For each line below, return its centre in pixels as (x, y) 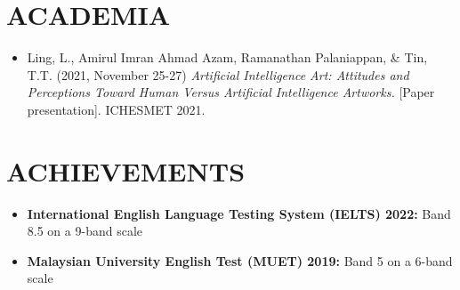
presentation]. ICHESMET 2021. (116, 109)
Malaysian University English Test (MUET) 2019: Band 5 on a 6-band (240, 260)
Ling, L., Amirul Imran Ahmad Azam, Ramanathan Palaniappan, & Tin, (227, 57)
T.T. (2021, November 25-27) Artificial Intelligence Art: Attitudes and (218, 74)
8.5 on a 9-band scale (85, 231)
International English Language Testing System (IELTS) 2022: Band (239, 213)
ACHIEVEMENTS (126, 170)
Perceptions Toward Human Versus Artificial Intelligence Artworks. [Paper (231, 92)
